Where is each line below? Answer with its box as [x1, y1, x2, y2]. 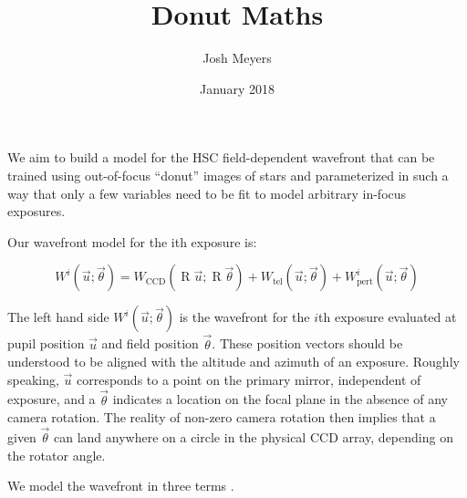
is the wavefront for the [179, 307, 310, 327]
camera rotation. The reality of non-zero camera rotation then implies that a [7, 408, 436, 427]
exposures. [7, 202, 66, 221]
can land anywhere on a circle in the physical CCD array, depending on [54, 427, 453, 446]
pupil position [7, 334, 85, 353]
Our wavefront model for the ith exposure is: [7, 232, 257, 251]
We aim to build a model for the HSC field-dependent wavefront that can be [7, 148, 435, 167]
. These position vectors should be [212, 334, 403, 353]
